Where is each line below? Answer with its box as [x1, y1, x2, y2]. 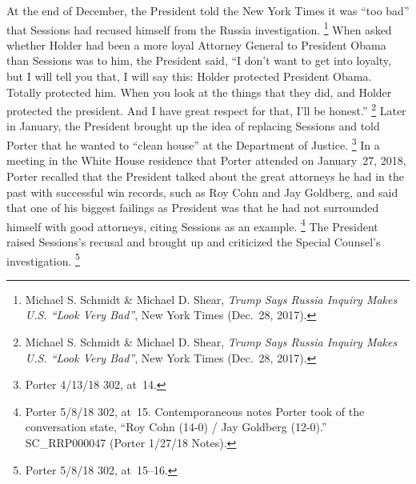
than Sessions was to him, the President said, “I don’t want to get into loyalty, [6, 52, 391, 69]
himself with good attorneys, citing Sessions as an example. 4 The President [6, 215, 378, 234]
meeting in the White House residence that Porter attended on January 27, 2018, [6, 152, 406, 169]
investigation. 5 [6, 250, 80, 269]
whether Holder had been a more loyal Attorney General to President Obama [6, 36, 386, 53]
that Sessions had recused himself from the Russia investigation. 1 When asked [6, 18, 392, 38]
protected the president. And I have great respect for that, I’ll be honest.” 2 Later [6, 100, 406, 118]
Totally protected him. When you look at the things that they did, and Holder [6, 83, 392, 100]
